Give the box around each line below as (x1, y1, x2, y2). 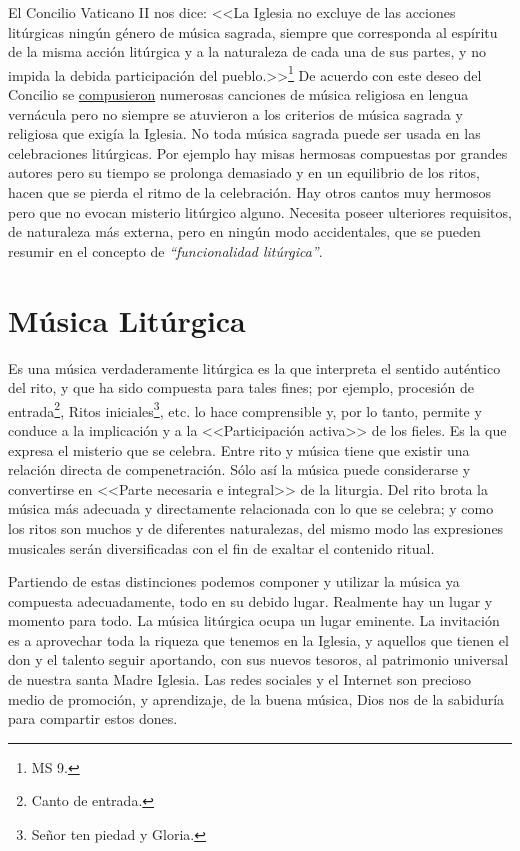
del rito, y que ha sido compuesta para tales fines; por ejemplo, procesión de (8, 377, 475, 398)
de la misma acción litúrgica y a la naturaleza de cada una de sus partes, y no (8, 41, 486, 62)
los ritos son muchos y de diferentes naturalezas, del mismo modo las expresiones (8, 517, 504, 538)
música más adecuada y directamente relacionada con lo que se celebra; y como (8, 498, 494, 519)
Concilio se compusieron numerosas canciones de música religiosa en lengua (8, 84, 469, 105)
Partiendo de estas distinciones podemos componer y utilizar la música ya (8, 571, 460, 592)
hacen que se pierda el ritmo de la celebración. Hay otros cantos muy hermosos (8, 182, 492, 202)
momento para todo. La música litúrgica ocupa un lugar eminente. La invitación (8, 610, 500, 631)
